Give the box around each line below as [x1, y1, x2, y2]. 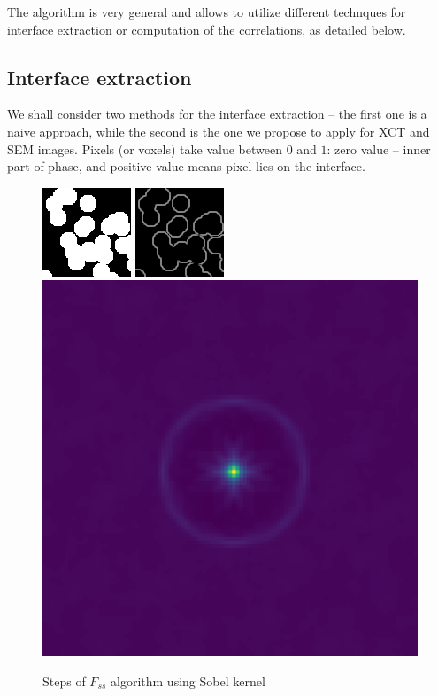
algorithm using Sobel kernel [111, 671, 265, 690]
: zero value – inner [327, 139, 431, 158]
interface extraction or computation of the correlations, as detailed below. [7, 20, 406, 38]
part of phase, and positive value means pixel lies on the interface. [7, 157, 365, 176]
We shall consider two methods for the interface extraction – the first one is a [7, 105, 427, 123]
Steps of [42, 671, 86, 690]
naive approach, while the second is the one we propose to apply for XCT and [7, 121, 430, 140]
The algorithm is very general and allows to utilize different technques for [7, 3, 406, 20]
